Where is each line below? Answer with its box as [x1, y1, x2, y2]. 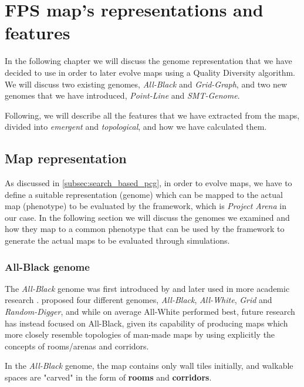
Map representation [5, 149, 127, 167]
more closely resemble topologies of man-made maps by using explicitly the [5, 328, 275, 341]
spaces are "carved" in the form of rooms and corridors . [5, 371, 212, 383]
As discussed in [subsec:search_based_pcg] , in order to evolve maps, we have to [5, 177, 292, 189]
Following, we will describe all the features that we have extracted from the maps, [5, 109, 300, 121]
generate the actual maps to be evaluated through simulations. [5, 234, 230, 247]
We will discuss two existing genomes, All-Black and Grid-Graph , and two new [5, 78, 288, 90]
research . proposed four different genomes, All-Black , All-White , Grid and [5, 294, 272, 306]
